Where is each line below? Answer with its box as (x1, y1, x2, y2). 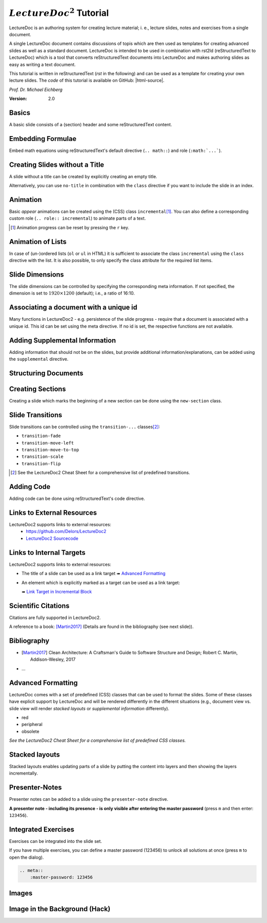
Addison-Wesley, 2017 (30, 656, 76, 663)
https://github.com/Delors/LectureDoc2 (26, 529, 106, 534)
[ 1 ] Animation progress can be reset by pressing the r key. (10, 224, 130, 230)
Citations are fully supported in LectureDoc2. (9, 614, 101, 621)
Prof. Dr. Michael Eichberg (9, 87, 63, 93)
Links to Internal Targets (9, 548, 86, 557)
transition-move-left (21, 440, 74, 445)
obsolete (21, 728, 40, 734)
